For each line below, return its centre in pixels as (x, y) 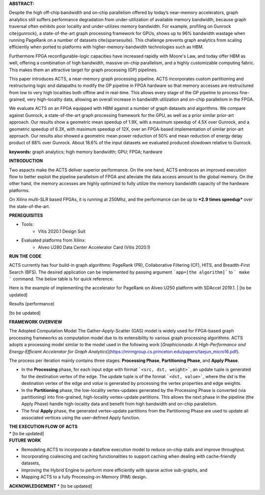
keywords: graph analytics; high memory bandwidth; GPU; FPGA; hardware (86, 152)
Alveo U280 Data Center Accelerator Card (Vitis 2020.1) (94, 247)
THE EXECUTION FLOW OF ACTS (43, 427)
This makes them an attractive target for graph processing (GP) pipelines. (83, 70)
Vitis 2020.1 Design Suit (62, 231)
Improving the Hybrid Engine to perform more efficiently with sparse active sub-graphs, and (114, 470)
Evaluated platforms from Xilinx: (53, 240)
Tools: (27, 224)
